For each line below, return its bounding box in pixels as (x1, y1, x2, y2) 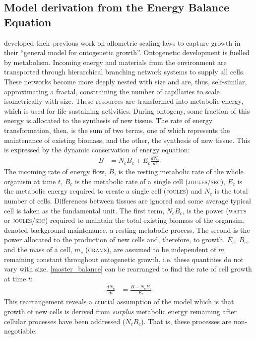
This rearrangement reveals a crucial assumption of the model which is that (4, 296, 234, 307)
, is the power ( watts (182, 205, 247, 215)
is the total (214, 186, 248, 196)
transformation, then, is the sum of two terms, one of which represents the (4, 125, 230, 135)
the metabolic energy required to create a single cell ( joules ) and (4, 186, 202, 196)
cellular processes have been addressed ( (4, 316, 126, 326)
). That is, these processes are (141, 316, 232, 326)
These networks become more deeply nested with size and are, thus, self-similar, (4, 76, 247, 86)
